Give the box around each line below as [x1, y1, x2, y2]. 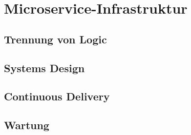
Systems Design [4, 60, 85, 75]
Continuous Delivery [4, 89, 110, 104]
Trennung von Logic [4, 31, 107, 46]
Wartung [4, 117, 49, 133]
